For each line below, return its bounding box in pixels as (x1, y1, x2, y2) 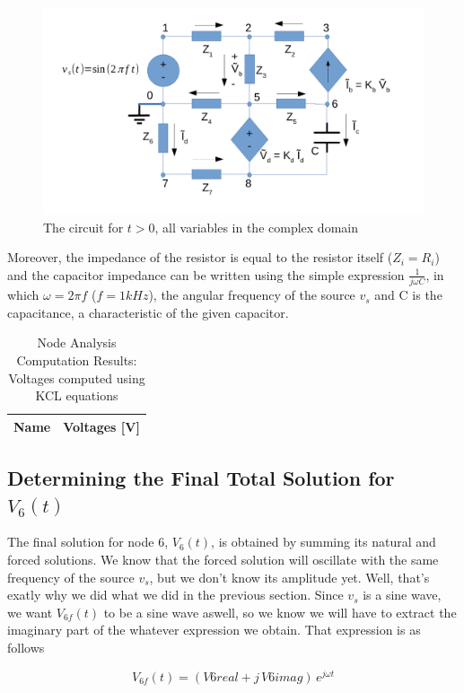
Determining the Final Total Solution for (7, 464, 395, 492)
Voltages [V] (63, 417, 140, 435)
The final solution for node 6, (7, 532, 169, 551)
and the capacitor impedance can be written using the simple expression (7, 265, 405, 284)
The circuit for (43, 217, 124, 236)
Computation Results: (16, 350, 137, 369)
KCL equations (35, 386, 118, 405)
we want (7, 602, 53, 621)
